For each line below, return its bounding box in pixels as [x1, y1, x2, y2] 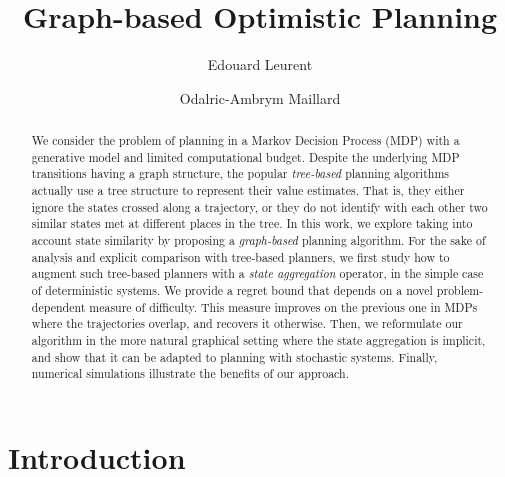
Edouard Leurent [207, 54, 313, 75]
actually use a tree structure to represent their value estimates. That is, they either [31, 182, 465, 199]
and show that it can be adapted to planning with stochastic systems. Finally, [31, 348, 438, 365]
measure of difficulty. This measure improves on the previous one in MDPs [89, 298, 478, 315]
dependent [31, 298, 86, 315]
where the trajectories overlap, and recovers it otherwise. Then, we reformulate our [31, 315, 463, 332]
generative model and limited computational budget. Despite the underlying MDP [31, 148, 460, 165]
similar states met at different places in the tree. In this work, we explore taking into [31, 215, 473, 232]
